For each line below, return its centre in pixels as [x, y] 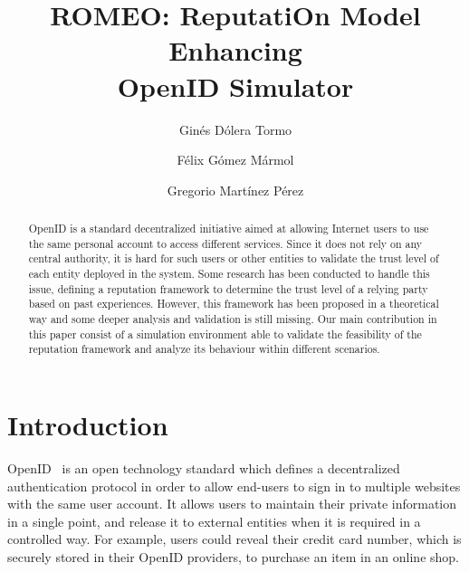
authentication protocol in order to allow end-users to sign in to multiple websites [234, 486]
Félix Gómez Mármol [235, 160]
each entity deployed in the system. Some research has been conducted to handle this [229, 274]
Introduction [88, 424]
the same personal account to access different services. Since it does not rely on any [225, 243]
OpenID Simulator [235, 86]
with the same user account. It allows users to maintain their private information [232, 504]
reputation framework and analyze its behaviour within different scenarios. [204, 349]
